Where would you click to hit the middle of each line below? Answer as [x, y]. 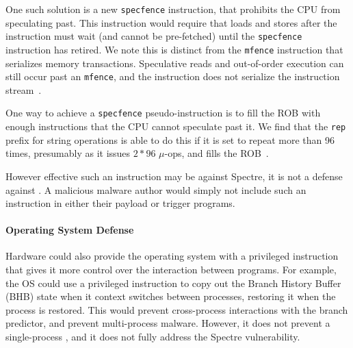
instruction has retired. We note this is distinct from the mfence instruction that [174, 49]
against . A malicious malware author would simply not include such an [156, 189]
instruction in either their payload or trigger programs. [120, 203]
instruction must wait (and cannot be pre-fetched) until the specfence [154, 36]
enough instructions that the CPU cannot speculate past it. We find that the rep [176, 126]
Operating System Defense [70, 230]
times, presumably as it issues [68, 153]
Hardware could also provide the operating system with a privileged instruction [172, 256]
